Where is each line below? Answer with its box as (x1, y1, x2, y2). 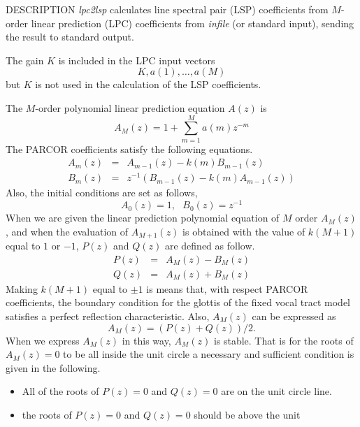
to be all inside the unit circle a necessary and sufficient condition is (63, 347, 354, 361)
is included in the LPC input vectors (58, 52, 215, 67)
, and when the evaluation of (6, 224, 129, 238)
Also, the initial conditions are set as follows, (6, 185, 198, 200)
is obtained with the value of (182, 224, 305, 238)
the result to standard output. (6, 29, 134, 44)
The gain (6, 52, 44, 67)
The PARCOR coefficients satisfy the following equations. (6, 141, 253, 156)
